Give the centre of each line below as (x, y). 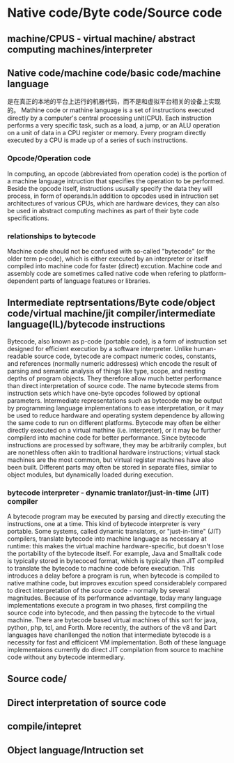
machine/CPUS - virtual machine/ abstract (101, 39)
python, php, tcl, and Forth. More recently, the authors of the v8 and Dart (112, 628)
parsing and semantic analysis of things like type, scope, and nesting (106, 371)
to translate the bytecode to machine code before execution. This (101, 569)
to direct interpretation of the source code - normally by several (99, 591)
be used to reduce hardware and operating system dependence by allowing (116, 415)
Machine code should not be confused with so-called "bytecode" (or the (111, 251)
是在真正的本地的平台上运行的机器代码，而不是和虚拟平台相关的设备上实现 (114, 102)
